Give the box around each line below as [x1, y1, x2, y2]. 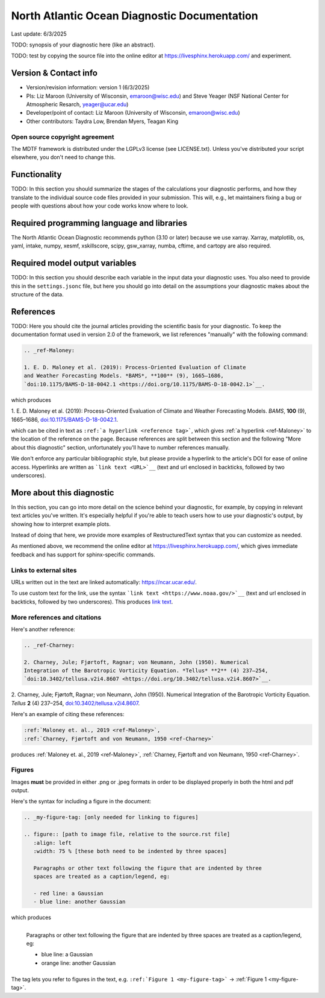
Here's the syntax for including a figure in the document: [11, 798, 152, 805]
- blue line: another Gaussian [33, 898, 126, 905]
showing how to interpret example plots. [11, 520, 111, 527]
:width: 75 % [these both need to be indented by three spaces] [33, 848, 227, 855]
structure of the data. [11, 291, 64, 298]
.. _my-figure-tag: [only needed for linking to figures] [23, 814, 199, 821]
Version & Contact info [11, 68, 97, 78]
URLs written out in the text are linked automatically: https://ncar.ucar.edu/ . [11, 578, 197, 585]
